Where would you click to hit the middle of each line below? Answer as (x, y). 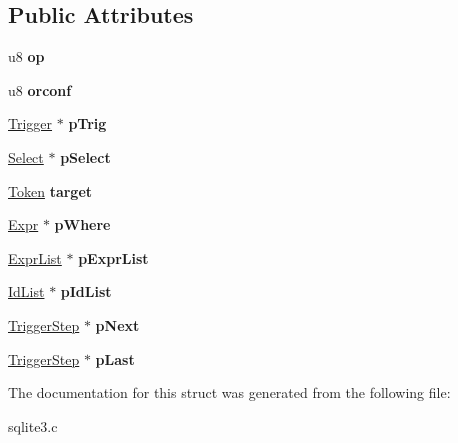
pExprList (113, 257)
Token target (50, 190)
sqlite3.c (33, 425)
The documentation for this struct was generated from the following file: (229, 392)
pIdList (86, 291)
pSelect (85, 156)
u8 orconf (40, 89)
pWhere (82, 224)
